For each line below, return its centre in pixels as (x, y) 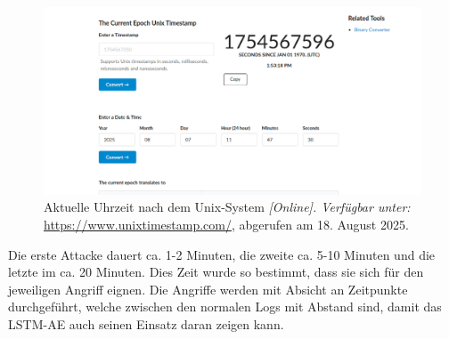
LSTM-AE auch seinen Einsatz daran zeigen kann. (146, 323)
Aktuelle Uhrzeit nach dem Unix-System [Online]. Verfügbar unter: (227, 207)
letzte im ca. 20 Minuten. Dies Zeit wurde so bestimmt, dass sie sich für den (216, 272)
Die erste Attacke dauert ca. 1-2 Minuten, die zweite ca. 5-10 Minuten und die (222, 254)
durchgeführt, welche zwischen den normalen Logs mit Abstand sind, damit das (225, 307)
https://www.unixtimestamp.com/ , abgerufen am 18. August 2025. (226, 224)
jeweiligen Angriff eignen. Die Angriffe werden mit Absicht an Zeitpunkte (208, 289)
